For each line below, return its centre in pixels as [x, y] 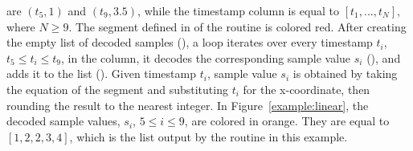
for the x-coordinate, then [307, 89]
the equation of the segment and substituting [117, 89]
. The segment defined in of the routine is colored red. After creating [237, 26]
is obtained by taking [345, 73]
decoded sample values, [63, 121]
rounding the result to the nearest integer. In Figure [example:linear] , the [188, 105]
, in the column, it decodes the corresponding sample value [206, 57]
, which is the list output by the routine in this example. [209, 136]
